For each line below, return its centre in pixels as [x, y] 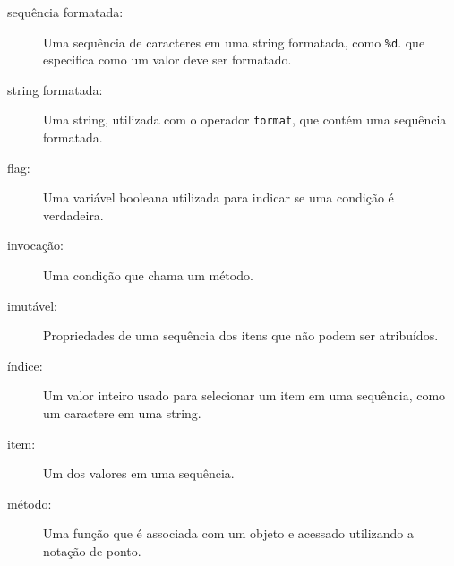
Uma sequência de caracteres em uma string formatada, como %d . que [234, 42]
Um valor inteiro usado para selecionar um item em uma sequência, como [244, 395]
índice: [25, 365]
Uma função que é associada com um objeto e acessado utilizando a [229, 533]
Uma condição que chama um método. [148, 275]
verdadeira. [73, 214]
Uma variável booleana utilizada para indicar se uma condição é [218, 197]
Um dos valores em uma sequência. [139, 473]
